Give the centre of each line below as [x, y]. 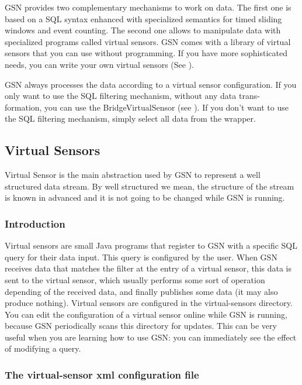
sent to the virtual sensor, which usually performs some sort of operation [135, 279]
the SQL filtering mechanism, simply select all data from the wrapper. [130, 118]
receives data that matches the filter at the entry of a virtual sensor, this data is [148, 268]
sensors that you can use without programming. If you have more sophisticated [146, 53]
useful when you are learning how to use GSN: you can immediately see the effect [151, 337]
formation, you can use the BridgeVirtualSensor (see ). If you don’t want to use [147, 107]
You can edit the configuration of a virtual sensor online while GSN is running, [146, 314]
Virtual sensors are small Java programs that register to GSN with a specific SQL [151, 245]
